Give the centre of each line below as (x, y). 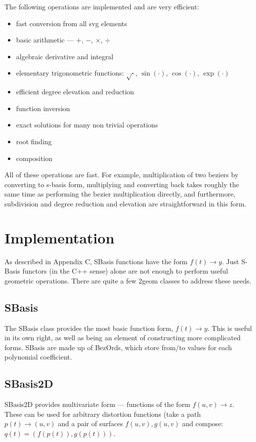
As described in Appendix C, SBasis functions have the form (96, 261)
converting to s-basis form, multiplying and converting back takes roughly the (122, 184)
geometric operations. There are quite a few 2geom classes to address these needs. (128, 280)
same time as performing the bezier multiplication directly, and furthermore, (120, 194)
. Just (230, 261)
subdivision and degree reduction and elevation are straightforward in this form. (126, 203)
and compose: (203, 423)
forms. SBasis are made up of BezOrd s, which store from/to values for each (118, 347)
